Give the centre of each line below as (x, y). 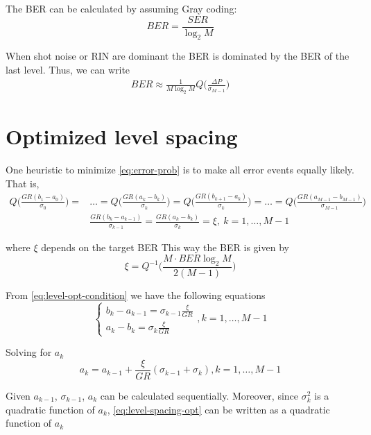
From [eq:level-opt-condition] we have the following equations (136, 295)
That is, (23, 183)
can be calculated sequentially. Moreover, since (199, 395)
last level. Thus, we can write (68, 70)
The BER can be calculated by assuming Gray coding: (121, 8)
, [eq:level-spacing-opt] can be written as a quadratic (218, 409)
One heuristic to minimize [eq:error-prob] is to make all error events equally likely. (180, 170)
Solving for (29, 352)
